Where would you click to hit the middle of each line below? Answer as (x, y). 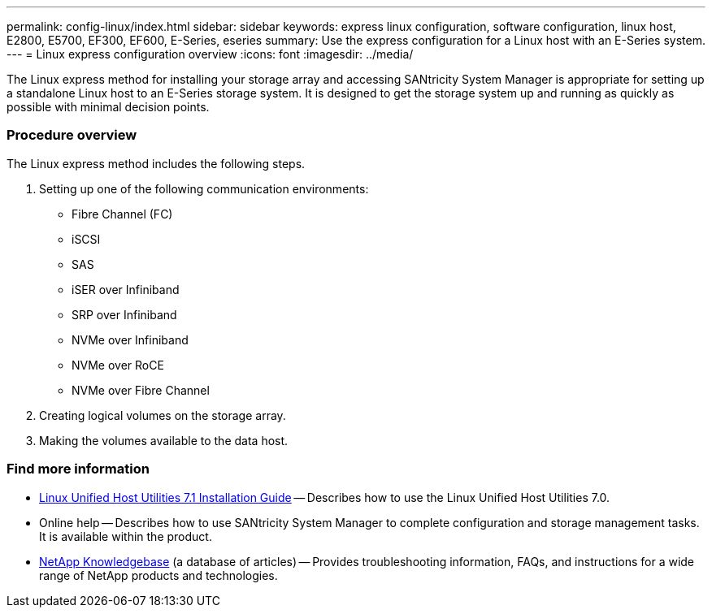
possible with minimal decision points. (108, 107)
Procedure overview (72, 135)
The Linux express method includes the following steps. (156, 163)
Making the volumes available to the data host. (164, 440)
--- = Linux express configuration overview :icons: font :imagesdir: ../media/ (210, 54)
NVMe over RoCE (118, 365)
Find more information (78, 469)
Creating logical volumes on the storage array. (163, 415)
